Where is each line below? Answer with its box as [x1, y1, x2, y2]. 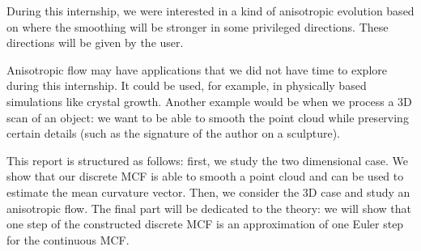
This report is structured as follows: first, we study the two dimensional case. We [6, 151, 408, 168]
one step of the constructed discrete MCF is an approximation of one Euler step [6, 215, 404, 232]
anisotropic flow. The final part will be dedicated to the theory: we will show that [6, 199, 411, 216]
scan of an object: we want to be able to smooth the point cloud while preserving [6, 108, 409, 125]
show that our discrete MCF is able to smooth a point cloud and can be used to [6, 168, 404, 185]
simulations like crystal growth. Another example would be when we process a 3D [6, 92, 412, 109]
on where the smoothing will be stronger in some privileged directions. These [6, 18, 389, 35]
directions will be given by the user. [6, 34, 184, 51]
